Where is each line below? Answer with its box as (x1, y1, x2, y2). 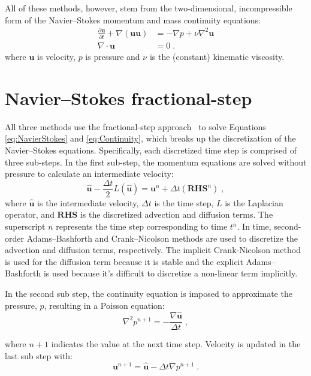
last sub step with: (5, 350, 73, 362)
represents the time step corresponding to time (56, 220, 228, 233)
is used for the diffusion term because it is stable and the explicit (5, 255, 243, 267)
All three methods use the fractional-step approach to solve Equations (5, 120, 266, 133)
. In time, (237, 220, 271, 233)
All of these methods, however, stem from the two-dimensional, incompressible (5, 2, 292, 14)
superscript (5, 220, 46, 233)
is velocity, (37, 50, 76, 63)
